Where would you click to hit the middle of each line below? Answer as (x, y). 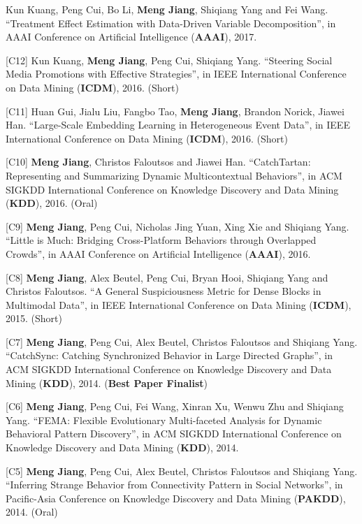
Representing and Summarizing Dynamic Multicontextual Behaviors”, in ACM (174, 175)
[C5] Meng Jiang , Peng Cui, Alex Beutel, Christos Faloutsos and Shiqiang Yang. (182, 471)
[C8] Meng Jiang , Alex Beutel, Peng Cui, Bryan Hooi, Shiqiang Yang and (167, 277)
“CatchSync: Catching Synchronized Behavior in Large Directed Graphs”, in (169, 355)
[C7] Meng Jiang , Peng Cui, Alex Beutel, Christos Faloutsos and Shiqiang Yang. (182, 341)
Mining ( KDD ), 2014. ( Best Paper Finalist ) (107, 383)
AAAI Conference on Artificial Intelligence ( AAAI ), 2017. (131, 37)
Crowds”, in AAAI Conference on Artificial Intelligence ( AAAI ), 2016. (158, 253)
